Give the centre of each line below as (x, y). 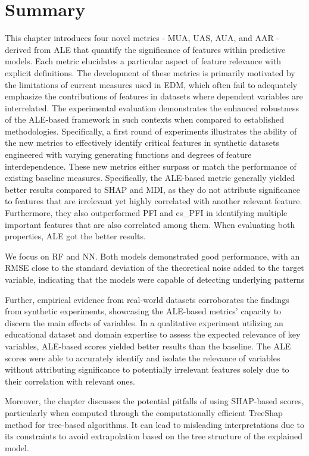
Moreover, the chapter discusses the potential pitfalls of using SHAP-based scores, (154, 401)
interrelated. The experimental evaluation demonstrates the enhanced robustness (152, 107)
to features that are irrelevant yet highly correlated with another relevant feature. (154, 201)
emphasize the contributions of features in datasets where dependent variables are (154, 96)
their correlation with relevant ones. (70, 381)
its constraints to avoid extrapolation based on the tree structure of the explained (154, 436)
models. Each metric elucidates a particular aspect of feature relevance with (143, 61)
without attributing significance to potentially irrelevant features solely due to (147, 369)
